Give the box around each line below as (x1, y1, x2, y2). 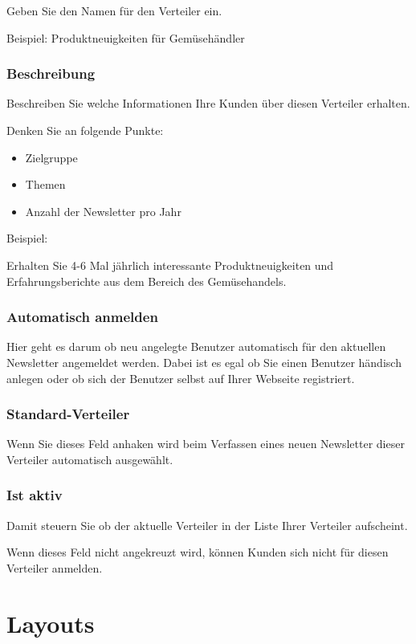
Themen (25, 176, 66, 193)
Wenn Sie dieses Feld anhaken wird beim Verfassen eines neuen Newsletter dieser (6, 435, 405, 452)
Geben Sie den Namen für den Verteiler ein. (6, 2, 222, 18)
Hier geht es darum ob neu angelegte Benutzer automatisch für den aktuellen (6, 338, 386, 355)
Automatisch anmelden (6, 307, 158, 327)
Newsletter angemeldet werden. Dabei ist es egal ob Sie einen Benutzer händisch (6, 353, 402, 370)
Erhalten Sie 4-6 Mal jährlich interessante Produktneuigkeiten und (6, 256, 334, 273)
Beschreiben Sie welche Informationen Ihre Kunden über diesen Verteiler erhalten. (6, 95, 410, 112)
